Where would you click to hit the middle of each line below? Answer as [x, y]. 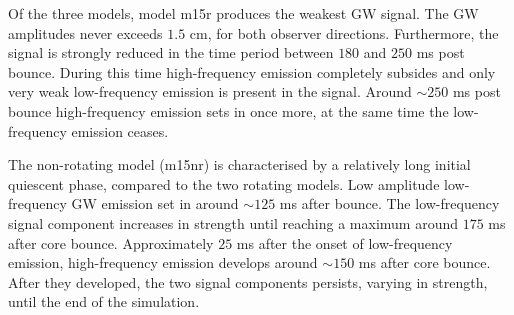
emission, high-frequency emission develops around [163, 262]
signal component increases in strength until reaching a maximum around [233, 222]
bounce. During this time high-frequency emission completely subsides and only [252, 71]
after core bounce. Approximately [111, 242]
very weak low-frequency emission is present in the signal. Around [210, 91]
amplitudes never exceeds [85, 32]
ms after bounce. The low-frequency [389, 203]
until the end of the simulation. [104, 301]
